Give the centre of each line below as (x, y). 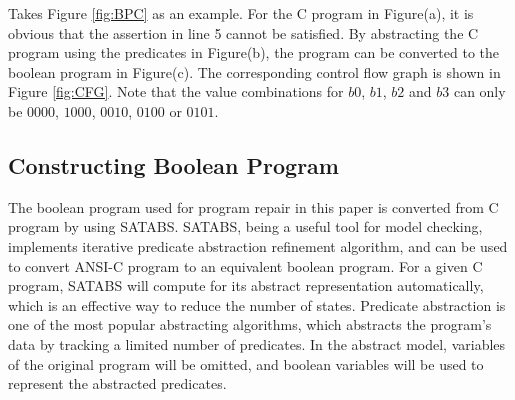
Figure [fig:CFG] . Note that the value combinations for (176, 91)
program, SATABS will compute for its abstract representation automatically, (246, 285)
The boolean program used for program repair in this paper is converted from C (253, 206)
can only (479, 91)
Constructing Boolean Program (173, 164)
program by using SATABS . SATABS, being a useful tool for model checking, (245, 226)
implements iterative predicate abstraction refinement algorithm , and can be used (258, 245)
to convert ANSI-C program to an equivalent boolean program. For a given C (245, 265)
